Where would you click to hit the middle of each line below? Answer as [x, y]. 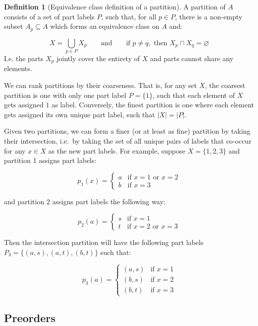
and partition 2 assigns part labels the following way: [85, 201]
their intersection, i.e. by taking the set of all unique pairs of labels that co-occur [128, 140]
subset [14, 26]
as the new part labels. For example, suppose [117, 150]
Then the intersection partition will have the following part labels [104, 242]
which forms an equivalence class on [105, 26]
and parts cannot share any [192, 58]
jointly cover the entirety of [98, 58]
